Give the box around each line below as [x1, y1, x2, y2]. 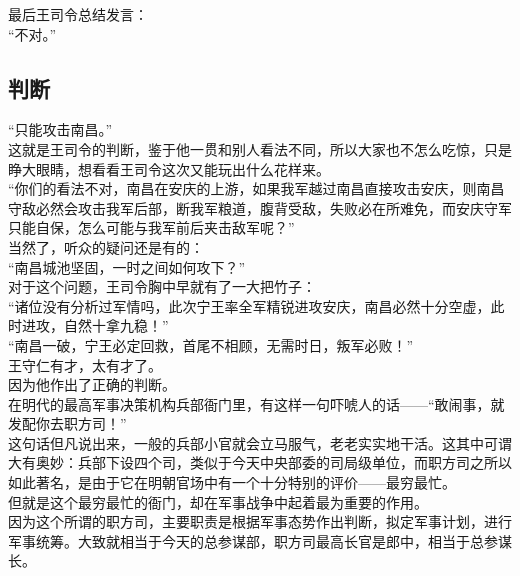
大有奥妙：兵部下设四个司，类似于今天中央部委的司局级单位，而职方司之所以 [8, 452, 512, 473]
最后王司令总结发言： [8, 4, 148, 24]
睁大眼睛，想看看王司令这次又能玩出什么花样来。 [8, 158, 330, 179]
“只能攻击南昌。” [8, 119, 113, 140]
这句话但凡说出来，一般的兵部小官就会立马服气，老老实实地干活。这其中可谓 [8, 432, 512, 453]
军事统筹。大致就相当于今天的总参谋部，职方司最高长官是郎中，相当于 [8, 530, 470, 551]
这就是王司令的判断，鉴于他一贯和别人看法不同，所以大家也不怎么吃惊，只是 [8, 138, 512, 159]
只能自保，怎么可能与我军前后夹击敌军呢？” [8, 217, 295, 238]
